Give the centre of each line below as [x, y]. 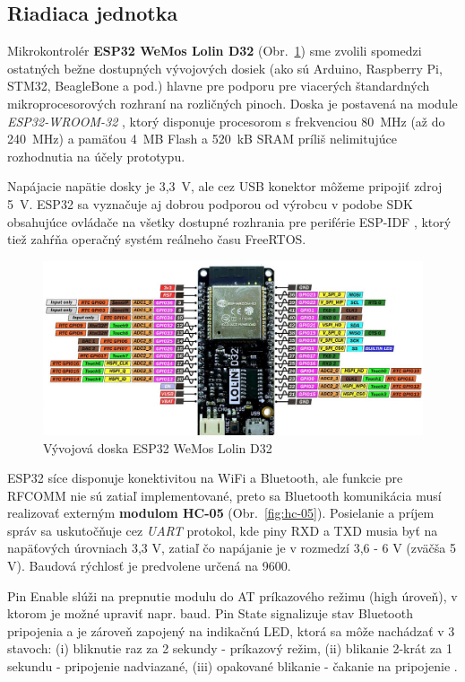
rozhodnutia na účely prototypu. [96, 156]
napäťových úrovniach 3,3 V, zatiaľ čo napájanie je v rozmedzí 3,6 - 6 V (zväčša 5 [232, 548]
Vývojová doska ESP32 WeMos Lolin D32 [158, 447]
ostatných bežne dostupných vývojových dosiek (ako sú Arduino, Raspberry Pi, [225, 68]
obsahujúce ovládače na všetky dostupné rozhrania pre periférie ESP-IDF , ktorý [229, 221]
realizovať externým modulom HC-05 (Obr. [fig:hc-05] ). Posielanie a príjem [221, 513]
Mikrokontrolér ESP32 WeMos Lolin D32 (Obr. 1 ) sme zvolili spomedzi [215, 51]
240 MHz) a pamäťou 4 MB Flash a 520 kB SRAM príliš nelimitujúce [202, 139]
